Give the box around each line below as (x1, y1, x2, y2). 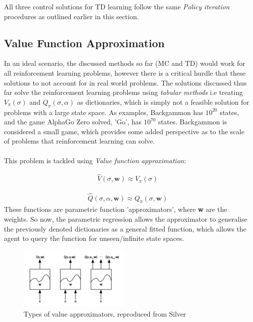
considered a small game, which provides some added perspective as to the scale (4, 126, 245, 136)
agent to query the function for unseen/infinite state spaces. (4, 233, 184, 243)
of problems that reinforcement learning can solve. (4, 136, 155, 146)
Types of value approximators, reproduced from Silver (24, 308, 186, 319)
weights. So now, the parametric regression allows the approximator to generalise (4, 214, 248, 224)
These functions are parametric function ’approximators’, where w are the (4, 204, 227, 214)
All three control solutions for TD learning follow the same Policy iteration (4, 1, 230, 11)
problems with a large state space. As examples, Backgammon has (4, 107, 203, 117)
